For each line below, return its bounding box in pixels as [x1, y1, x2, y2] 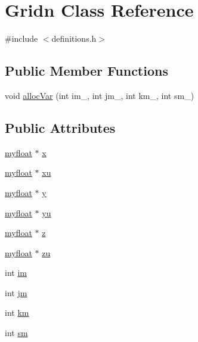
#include [5, 32, 38, 45]
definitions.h [51, 32, 97, 45]
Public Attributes [5, 118, 116, 136]
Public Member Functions [5, 61, 168, 80]
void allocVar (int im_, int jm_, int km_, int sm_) [5, 89, 194, 101]
